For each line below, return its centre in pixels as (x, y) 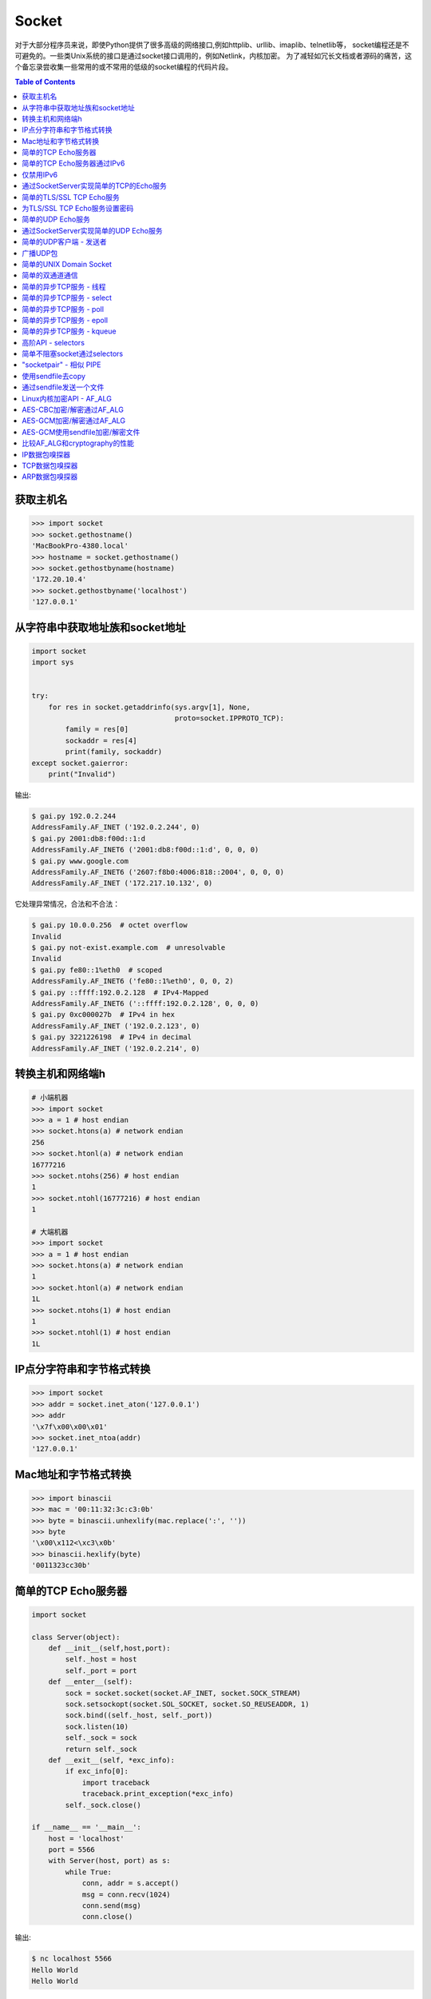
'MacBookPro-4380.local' (80, 546)
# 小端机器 (50, 1098)
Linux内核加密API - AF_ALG (67, 398)
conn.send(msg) (111, 1906)
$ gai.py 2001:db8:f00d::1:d (89, 838)
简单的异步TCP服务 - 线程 (64, 286)
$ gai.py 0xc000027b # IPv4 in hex (103, 1015)
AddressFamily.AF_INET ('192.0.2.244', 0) (116, 827)
